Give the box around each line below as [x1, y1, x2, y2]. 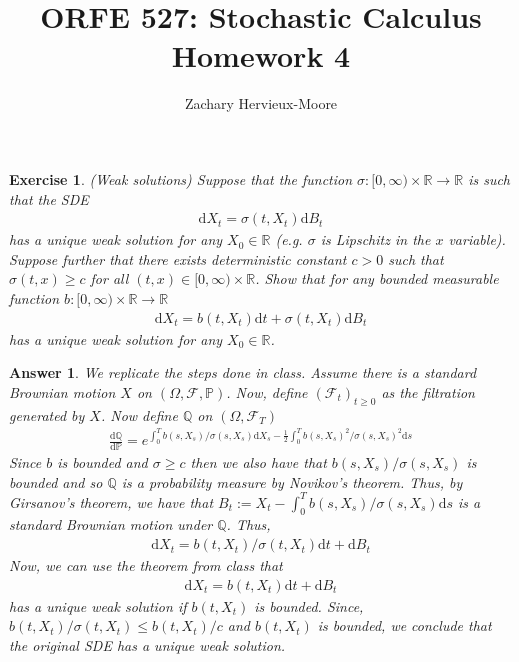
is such [468, 168, 511, 189]
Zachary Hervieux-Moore [184, 93, 338, 114]
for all [90, 268, 129, 289]
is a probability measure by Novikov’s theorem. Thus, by [121, 471, 463, 492]
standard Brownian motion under [9, 514, 213, 535]
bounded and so [9, 471, 103, 492]
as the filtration [381, 381, 475, 402]
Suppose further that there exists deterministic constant [9, 248, 347, 269]
